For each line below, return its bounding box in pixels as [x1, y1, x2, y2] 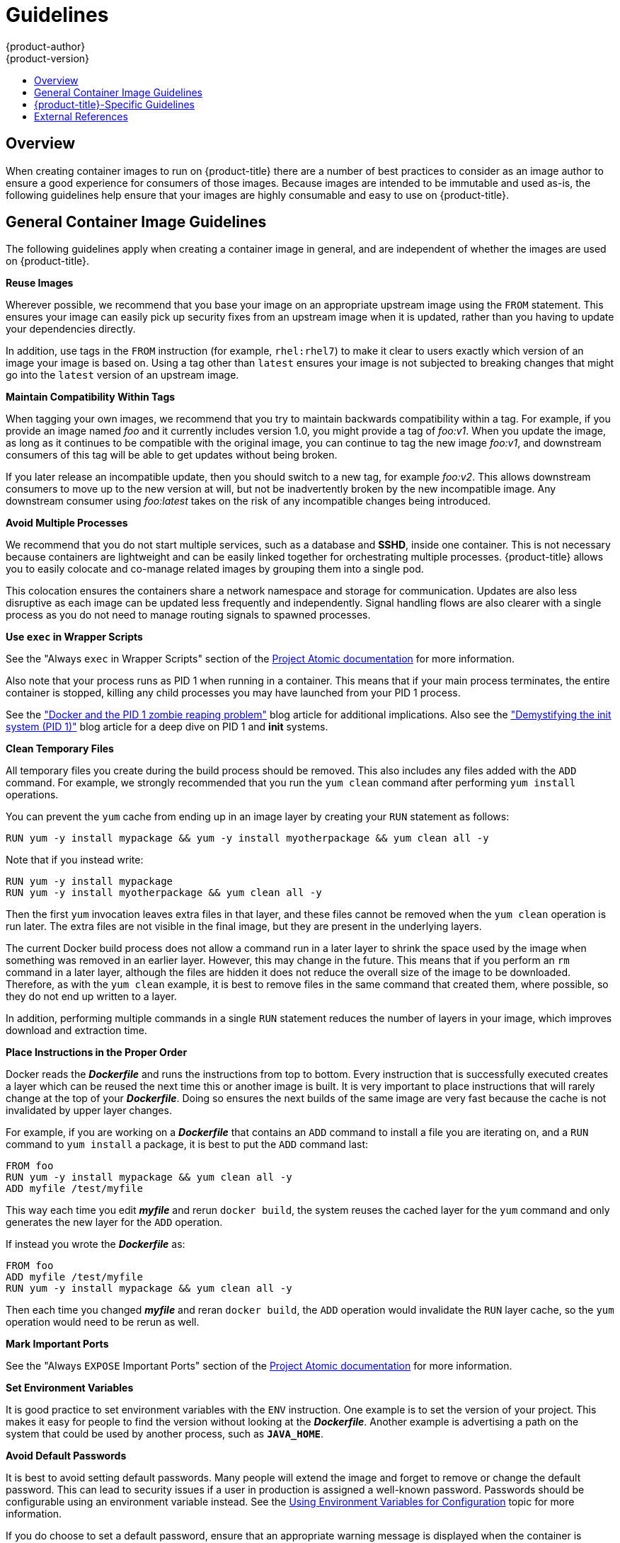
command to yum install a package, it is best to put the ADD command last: [6, 1138, 369, 1151]
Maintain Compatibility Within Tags [6, 391, 176, 403]
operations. [6, 788, 59, 801]
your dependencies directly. [6, 323, 136, 335]
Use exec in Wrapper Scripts [6, 631, 143, 643]
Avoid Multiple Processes [6, 517, 128, 529]
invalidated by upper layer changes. [6, 1104, 172, 1117]
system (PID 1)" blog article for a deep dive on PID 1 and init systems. [6, 721, 328, 733]
